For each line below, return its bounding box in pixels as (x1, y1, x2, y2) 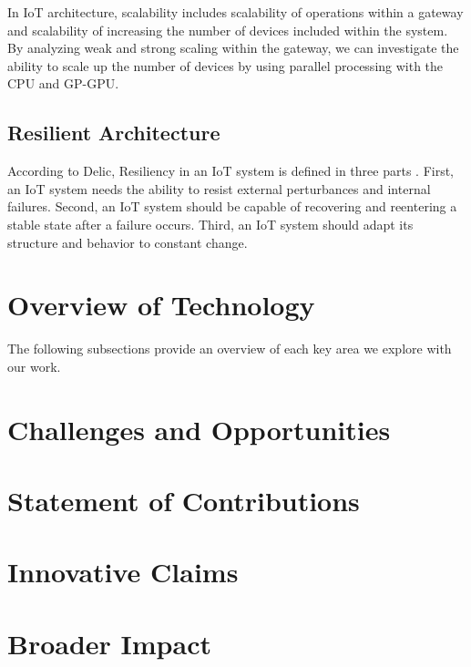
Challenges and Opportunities (7, 410, 391, 447)
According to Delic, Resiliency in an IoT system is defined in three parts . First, (7, 161, 455, 180)
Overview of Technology (7, 286, 315, 323)
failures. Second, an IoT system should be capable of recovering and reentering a (7, 197, 457, 216)
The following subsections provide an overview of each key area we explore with (7, 339, 452, 358)
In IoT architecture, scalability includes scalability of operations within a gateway (7, 3, 464, 21)
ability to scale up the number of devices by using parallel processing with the (7, 56, 444, 75)
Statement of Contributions (7, 482, 360, 519)
